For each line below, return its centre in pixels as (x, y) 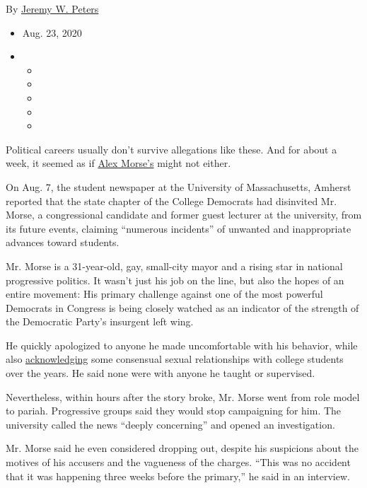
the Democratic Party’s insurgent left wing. (100, 321)
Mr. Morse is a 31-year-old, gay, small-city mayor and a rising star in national (174, 266)
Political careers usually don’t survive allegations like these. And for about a (171, 149)
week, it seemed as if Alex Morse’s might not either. (118, 163)
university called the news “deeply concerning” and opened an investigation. (170, 424)
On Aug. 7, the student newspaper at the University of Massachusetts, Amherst (179, 186)
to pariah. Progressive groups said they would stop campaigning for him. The (174, 411)
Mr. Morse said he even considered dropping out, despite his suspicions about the (182, 448)
